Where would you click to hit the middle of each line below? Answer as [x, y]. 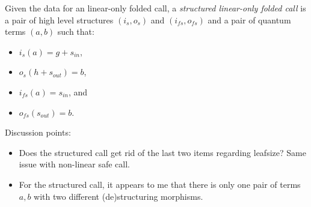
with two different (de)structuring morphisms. [119, 196]
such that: [76, 31]
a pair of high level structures [59, 19]
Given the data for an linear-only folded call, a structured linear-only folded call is [155, 8]
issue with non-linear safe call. [75, 164]
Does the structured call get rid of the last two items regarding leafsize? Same [162, 152]
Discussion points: [38, 132]
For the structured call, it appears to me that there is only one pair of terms [160, 184]
